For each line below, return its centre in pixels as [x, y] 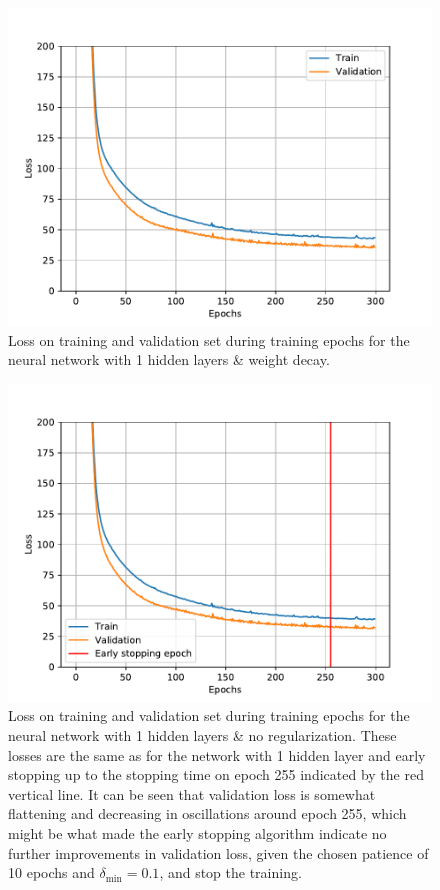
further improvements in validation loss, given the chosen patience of [218, 852]
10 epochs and [51, 872]
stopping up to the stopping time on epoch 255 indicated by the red [216, 774]
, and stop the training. [230, 872]
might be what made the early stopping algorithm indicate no [197, 832]
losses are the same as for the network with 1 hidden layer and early [217, 754]
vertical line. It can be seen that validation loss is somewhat [192, 793]
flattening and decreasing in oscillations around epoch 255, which [207, 813]
